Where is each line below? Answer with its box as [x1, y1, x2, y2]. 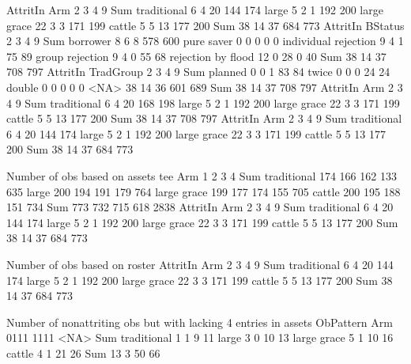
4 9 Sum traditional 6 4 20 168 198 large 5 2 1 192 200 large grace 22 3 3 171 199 [6, 94, 400, 111]
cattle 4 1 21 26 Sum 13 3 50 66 [6, 344, 160, 361]
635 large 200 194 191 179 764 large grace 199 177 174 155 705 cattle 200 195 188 [6, 183, 401, 199]
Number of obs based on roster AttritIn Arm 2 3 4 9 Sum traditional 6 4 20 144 [6, 256, 394, 272]
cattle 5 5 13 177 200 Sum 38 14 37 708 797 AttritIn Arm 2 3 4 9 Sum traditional [6, 110, 402, 127]
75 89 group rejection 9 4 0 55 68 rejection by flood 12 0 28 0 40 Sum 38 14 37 [6, 47, 386, 64]
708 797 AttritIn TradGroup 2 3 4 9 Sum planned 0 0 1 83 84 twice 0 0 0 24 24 [6, 63, 390, 80]
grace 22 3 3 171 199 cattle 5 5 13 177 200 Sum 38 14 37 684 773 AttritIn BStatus [6, 17, 405, 33]
